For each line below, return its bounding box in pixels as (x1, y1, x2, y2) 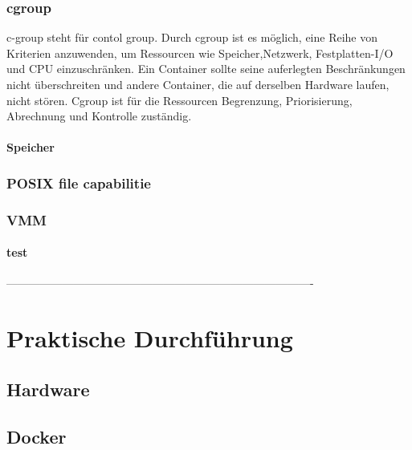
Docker (6, 424, 67, 448)
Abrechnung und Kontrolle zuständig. (6, 107, 192, 124)
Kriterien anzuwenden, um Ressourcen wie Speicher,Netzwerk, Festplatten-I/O (6, 44, 394, 61)
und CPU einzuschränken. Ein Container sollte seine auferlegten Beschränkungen (6, 60, 406, 77)
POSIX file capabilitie (6, 172, 151, 193)
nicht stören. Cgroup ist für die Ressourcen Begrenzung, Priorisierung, (6, 91, 353, 108)
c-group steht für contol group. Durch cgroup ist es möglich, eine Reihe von (6, 29, 378, 46)
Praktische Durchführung (6, 322, 293, 355)
